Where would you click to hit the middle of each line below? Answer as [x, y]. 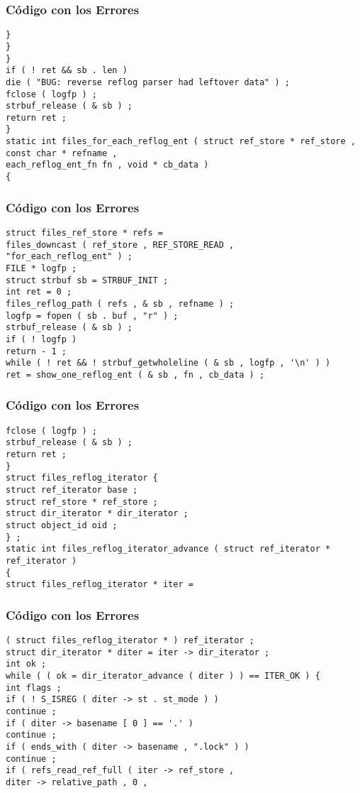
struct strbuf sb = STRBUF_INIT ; [87, 280]
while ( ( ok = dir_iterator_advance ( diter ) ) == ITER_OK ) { [163, 676]
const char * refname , [62, 153]
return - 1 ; [36, 351]
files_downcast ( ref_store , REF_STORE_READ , [120, 245]
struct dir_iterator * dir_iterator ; [97, 514]
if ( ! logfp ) [41, 339]
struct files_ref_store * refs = [84, 233]
